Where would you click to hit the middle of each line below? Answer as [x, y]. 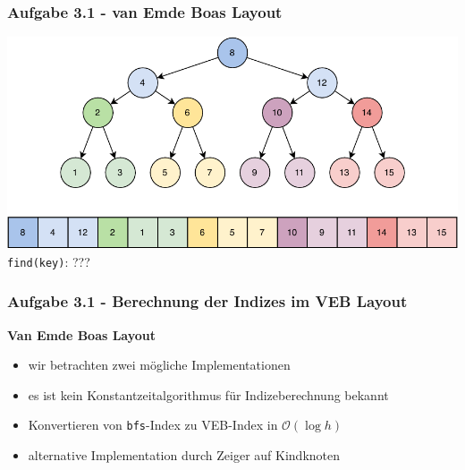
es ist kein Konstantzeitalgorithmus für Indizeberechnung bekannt [208, 394]
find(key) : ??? [49, 261]
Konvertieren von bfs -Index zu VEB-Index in [153, 425]
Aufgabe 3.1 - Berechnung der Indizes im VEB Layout [207, 301]
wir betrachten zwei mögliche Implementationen [159, 365]
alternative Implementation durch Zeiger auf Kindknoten [184, 455]
